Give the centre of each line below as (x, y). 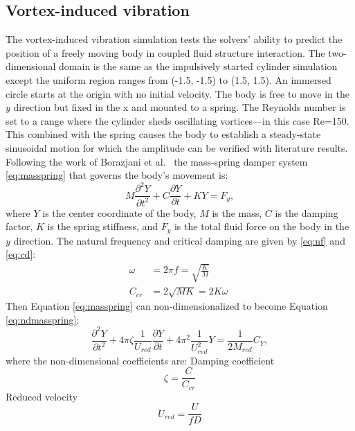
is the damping (307, 212)
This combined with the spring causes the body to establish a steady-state (163, 134)
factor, (19, 226)
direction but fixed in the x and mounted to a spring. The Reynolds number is (180, 107)
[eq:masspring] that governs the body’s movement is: (117, 175)
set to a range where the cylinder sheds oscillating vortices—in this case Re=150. (177, 120)
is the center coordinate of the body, (119, 212)
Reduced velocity (42, 396)
